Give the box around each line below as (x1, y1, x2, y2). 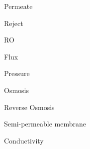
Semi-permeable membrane (4, 118, 86, 129)
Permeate (4, 1, 33, 11)
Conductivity (4, 135, 44, 145)
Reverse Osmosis (4, 101, 55, 112)
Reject (4, 17, 23, 28)
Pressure (4, 68, 30, 78)
